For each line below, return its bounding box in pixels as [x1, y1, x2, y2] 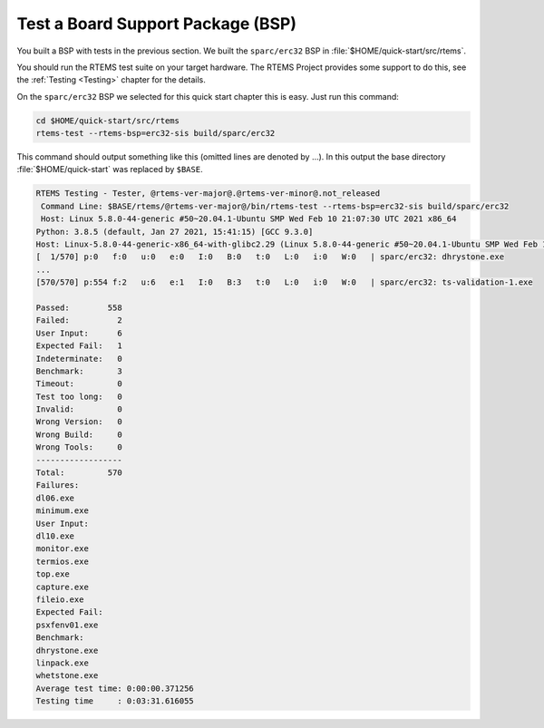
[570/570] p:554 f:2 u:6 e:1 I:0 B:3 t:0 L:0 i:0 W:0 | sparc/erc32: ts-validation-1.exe [35, 277, 534, 287]
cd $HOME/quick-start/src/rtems [35, 115, 180, 126]
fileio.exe [35, 594, 84, 605]
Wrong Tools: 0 [35, 442, 122, 452]
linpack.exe [35, 657, 90, 668]
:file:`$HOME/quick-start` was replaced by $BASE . [16, 164, 203, 175]
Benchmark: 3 [35, 365, 122, 376]
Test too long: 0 [35, 391, 122, 402]
